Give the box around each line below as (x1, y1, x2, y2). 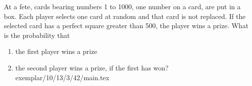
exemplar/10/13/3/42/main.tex (15, 72, 109, 82)
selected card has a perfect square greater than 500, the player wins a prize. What (4, 20, 249, 31)
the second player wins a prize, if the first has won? (15, 62, 169, 72)
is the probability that (4, 30, 70, 40)
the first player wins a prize (15, 46, 97, 56)
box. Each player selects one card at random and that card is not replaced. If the (4, 11, 246, 21)
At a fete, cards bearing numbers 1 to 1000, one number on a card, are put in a (4, 1, 241, 11)
